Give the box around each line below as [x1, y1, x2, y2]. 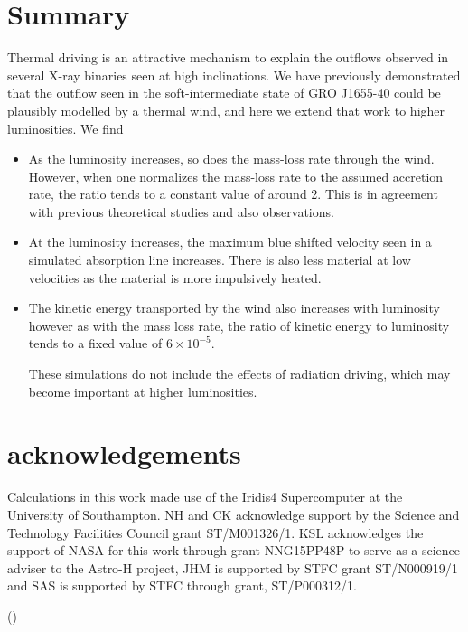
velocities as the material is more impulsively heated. [28, 268, 322, 287]
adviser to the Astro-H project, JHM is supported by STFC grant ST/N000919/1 [7, 558, 458, 577]
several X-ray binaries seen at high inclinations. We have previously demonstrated [7, 65, 461, 84]
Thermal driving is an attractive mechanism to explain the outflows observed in [7, 48, 449, 67]
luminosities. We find [7, 118, 124, 137]
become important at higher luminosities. [28, 382, 257, 401]
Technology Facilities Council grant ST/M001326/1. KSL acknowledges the [7, 523, 424, 542]
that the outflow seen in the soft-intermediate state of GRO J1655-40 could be [7, 83, 441, 102]
